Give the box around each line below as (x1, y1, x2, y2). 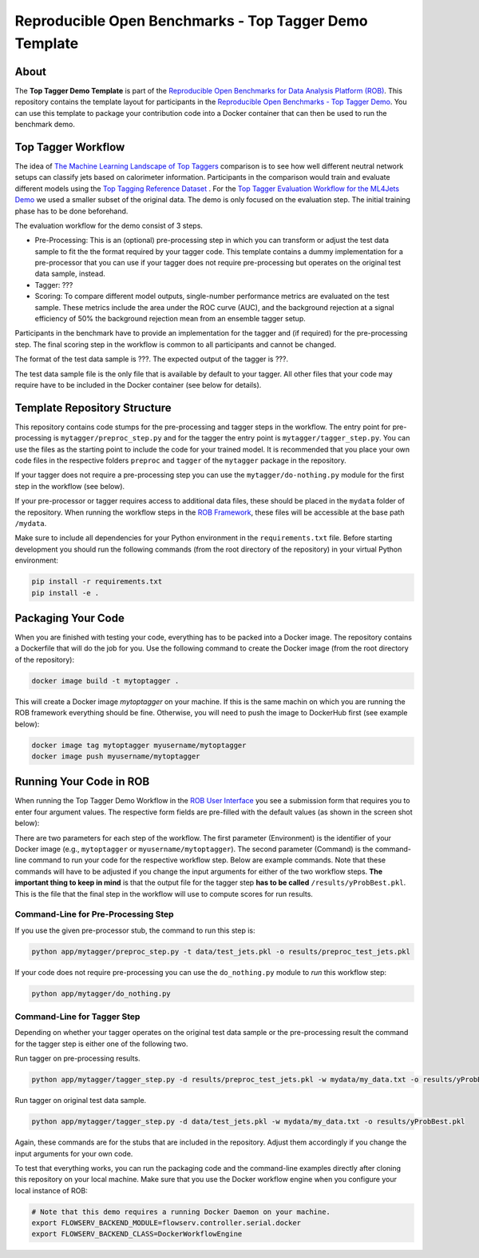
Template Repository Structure (14, 400, 172, 415)
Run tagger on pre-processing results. (14, 1053, 141, 1063)
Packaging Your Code (14, 611, 125, 625)
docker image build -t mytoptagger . (31, 676, 180, 685)
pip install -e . (31, 588, 100, 597)
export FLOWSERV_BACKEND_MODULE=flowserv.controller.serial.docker (31, 1219, 302, 1228)
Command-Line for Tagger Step (14, 1011, 141, 1022)
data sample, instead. (34, 269, 105, 279)
